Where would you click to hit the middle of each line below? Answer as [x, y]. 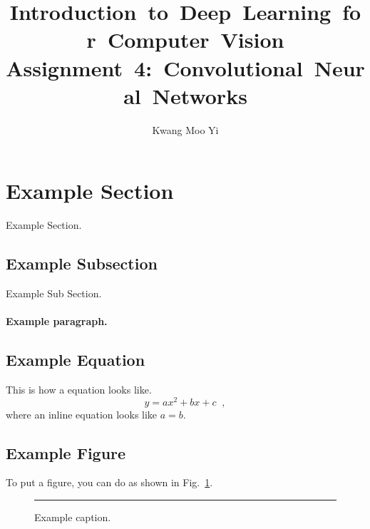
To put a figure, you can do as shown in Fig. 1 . [109, 482]
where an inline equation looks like [82, 414]
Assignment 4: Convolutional [154, 67]
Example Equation [76, 360]
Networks [200, 95]
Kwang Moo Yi [185, 129]
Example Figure [66, 452]
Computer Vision [196, 40]
